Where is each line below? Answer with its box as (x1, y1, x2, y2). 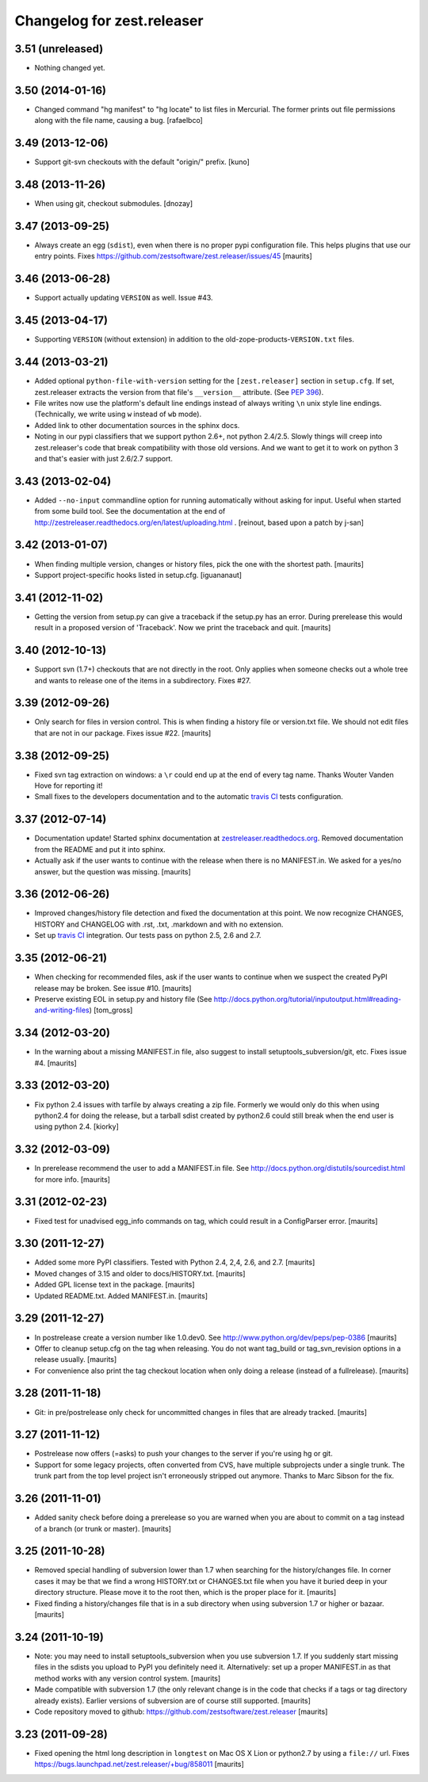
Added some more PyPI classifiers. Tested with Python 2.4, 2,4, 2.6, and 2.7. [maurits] (34, 1257, 315, 1268)
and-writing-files (34, 1005, 90, 1015)
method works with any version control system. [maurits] (34, 1673, 221, 1683)
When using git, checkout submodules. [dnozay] (34, 199, 193, 208)
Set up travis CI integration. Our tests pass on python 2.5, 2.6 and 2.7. (34, 931, 262, 940)
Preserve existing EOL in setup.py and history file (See (34, 994, 212, 1004)
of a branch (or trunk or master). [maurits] (34, 1524, 172, 1533)
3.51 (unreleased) (14, 42, 104, 55)
